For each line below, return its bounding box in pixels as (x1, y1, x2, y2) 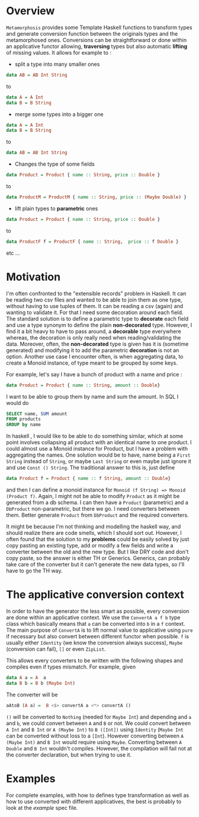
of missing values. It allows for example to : (6, 49, 111, 56)
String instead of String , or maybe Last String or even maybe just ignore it (6, 458, 191, 465)
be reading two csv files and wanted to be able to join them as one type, (6, 296, 182, 303)
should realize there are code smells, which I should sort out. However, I (6, 530, 182, 536)
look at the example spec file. (6, 804, 78, 811)
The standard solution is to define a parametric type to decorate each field (6, 315, 189, 322)
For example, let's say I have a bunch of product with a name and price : (6, 370, 182, 378)
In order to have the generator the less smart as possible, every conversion (6, 607, 190, 615)
